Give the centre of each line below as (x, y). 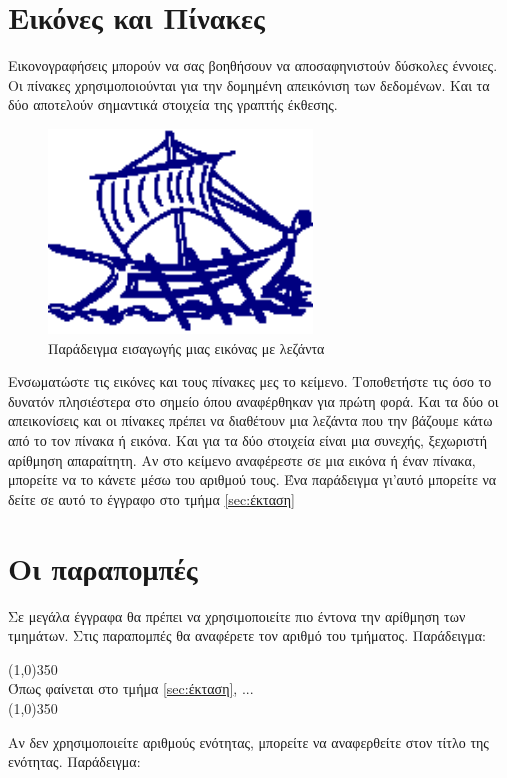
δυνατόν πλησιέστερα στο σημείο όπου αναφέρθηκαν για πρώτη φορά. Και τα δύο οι (253, 400)
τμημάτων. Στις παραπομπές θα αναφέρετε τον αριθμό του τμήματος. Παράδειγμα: (247, 635)
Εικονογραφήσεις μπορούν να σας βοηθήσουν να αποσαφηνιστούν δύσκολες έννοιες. (253, 65)
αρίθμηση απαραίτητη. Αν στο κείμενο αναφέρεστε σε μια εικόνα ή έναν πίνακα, (242, 459)
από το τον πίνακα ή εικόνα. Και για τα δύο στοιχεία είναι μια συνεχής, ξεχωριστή (248, 440)
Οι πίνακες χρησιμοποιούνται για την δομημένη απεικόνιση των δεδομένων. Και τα (249, 84)
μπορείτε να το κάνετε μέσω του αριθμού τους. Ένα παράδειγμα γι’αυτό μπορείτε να (252, 479)
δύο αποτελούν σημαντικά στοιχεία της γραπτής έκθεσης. (173, 104)
